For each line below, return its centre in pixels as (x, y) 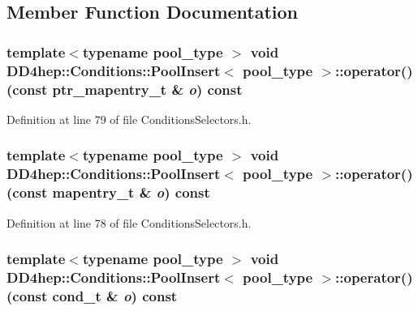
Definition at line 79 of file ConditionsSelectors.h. (129, 119)
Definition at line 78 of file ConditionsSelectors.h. (129, 222)
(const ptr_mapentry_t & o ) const (125, 89)
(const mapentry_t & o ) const (108, 192)
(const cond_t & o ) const (92, 295)
